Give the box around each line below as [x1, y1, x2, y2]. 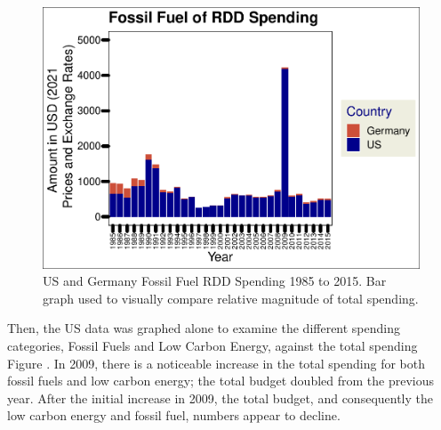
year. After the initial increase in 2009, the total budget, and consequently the [7, 388, 434, 407]
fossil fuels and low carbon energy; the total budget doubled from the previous [7, 371, 435, 390]
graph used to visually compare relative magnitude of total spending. [43, 288, 419, 307]
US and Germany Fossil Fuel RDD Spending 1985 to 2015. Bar [43, 272, 387, 290]
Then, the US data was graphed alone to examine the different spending [7, 319, 401, 337]
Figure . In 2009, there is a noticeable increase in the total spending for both [7, 353, 425, 372]
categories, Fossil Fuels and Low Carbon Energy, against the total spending [7, 336, 418, 354]
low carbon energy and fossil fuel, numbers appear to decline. [7, 406, 341, 425]
